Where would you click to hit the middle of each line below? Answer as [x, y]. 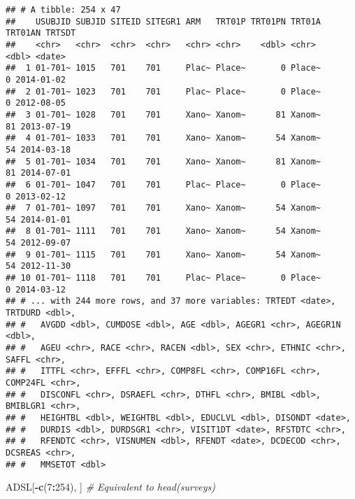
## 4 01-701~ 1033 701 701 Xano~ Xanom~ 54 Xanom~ [164, 138]
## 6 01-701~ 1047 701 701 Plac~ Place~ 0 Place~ [164, 184]
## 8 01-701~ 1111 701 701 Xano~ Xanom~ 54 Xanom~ [164, 231]
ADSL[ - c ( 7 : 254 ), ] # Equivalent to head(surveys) [111, 487]
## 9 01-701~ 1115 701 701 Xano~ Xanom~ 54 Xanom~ [164, 254]
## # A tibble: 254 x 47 [63, 10]
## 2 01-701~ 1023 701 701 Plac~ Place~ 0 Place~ [164, 91]
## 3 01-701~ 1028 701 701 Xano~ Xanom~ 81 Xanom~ [164, 114]
